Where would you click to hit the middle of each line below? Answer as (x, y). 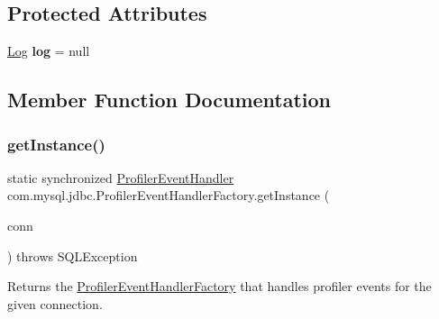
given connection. (55, 303)
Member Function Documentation (169, 100)
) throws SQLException (73, 255)
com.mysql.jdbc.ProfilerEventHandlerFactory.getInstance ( (169, 195)
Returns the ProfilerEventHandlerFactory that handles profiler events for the (219, 286)
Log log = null (49, 51)
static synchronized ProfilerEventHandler (121, 177)
